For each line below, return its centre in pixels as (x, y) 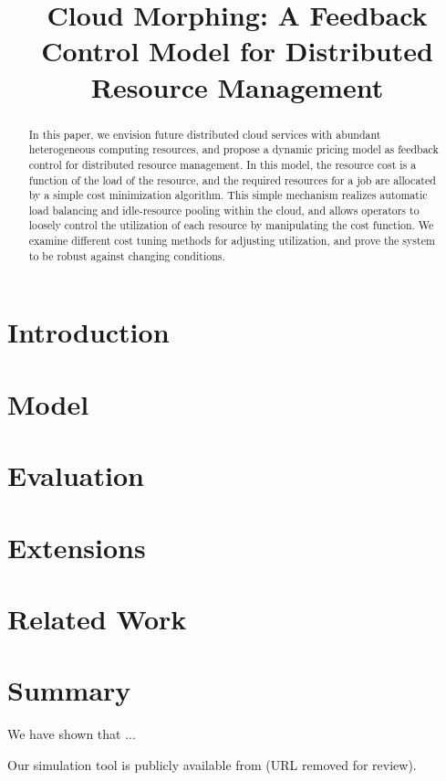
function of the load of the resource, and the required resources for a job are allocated (232, 179)
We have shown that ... (72, 734)
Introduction (88, 332)
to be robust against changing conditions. (127, 255)
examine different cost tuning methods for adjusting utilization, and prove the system (232, 241)
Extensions (77, 547)
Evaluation (76, 475)
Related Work (97, 618)
